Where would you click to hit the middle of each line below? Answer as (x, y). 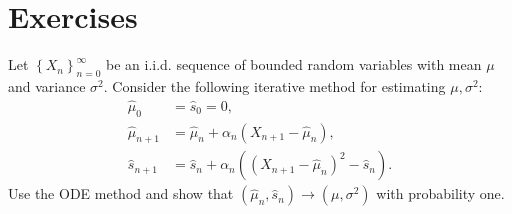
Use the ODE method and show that (121, 193)
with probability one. (440, 193)
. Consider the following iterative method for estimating (274, 85)
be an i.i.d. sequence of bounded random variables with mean (293, 64)
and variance (47, 85)
